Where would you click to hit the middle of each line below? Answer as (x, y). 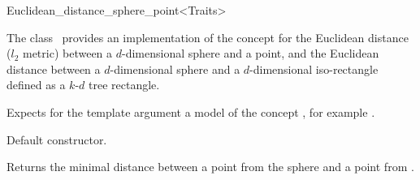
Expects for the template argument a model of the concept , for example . (191, 111)
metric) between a (67, 53)
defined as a (36, 85)
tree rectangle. (124, 85)
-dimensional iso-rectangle (314, 69)
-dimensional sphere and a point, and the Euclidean (251, 53)
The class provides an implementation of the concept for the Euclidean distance (208, 37)
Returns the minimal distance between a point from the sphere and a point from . (210, 167)
